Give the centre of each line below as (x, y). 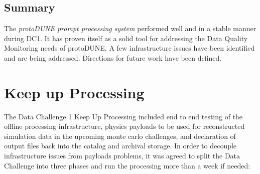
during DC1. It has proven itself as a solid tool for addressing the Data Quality (126, 38)
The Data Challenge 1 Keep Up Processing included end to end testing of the (123, 116)
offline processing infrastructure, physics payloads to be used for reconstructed (124, 126)
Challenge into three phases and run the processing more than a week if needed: (127, 165)
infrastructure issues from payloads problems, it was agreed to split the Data (122, 156)
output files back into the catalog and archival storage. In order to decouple (120, 146)
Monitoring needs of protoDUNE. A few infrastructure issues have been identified (129, 48)
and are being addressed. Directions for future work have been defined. (113, 57)
